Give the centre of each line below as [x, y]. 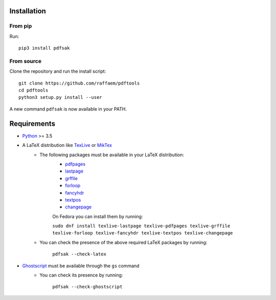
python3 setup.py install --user [60, 98]
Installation [28, 11]
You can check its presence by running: [81, 275]
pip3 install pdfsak [44, 48]
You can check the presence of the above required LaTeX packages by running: [123, 242]
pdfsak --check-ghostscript [87, 287]
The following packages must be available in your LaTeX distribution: [112, 155]
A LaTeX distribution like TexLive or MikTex [67, 145]
